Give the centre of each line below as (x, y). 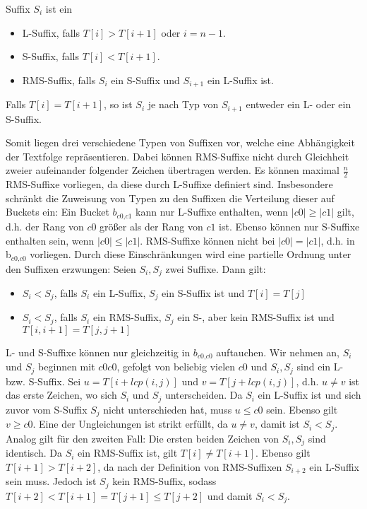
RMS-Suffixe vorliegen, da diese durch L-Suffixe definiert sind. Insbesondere (169, 184)
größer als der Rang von (151, 226)
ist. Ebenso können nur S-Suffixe (289, 226)
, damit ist (277, 424)
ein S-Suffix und (145, 80)
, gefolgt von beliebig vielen (176, 367)
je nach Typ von (183, 104)
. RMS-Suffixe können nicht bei (207, 240)
